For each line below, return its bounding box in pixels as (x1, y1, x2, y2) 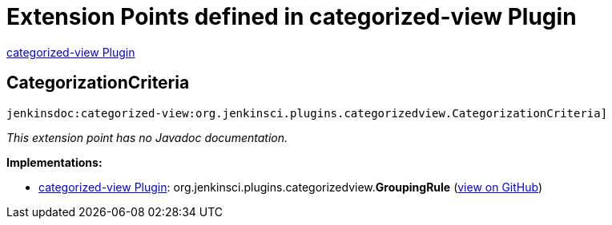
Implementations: (6, 155, 103, 169)
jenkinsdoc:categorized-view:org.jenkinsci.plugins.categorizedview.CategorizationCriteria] (6, 106, 608, 120)
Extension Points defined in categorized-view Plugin (6, 3, 577, 30)
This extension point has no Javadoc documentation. (6, 130, 288, 144)
